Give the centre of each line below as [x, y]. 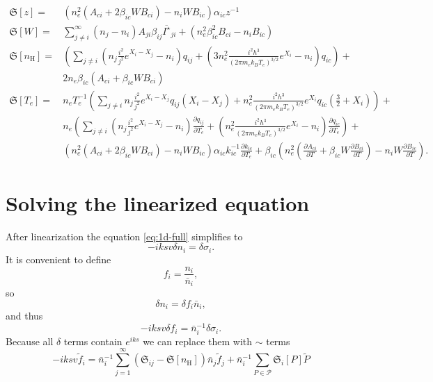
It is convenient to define [58, 259]
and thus [24, 316]
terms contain [93, 341]
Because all [30, 341]
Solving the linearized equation [158, 202]
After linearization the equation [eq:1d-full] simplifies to [124, 236]
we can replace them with [198, 341]
